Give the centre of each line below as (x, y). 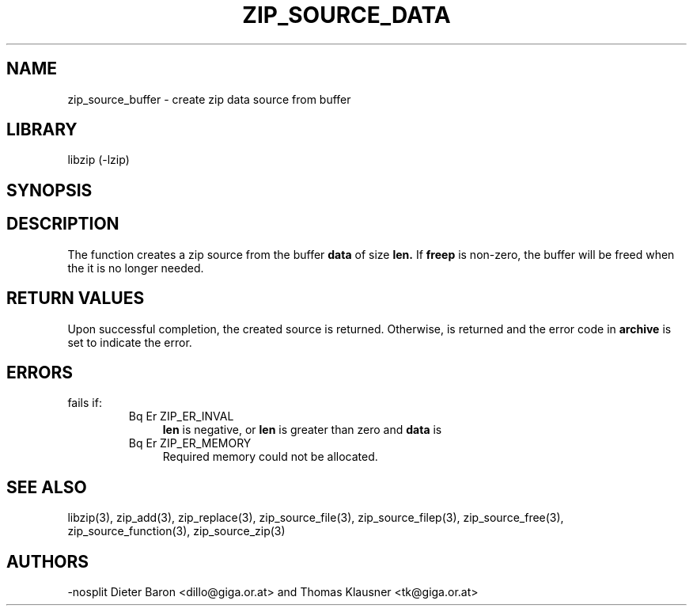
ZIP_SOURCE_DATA (346, 15)
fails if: (85, 403)
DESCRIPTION (63, 224)
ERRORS (40, 372)
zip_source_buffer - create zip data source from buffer (209, 99)
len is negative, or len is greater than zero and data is (302, 430)
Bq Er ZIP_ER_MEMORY (190, 443)
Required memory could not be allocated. (270, 457)
